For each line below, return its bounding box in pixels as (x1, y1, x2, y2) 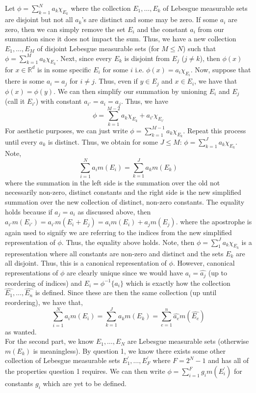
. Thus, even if (94, 76, 138, 86)
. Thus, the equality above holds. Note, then (61, 237, 195, 247)
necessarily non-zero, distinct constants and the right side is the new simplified (5, 187, 241, 197)
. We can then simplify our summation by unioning (53, 86, 207, 96)
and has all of (208, 355, 249, 365)
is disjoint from (124, 53, 170, 63)
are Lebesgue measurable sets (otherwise (127, 336, 249, 346)
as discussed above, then (77, 206, 151, 216)
